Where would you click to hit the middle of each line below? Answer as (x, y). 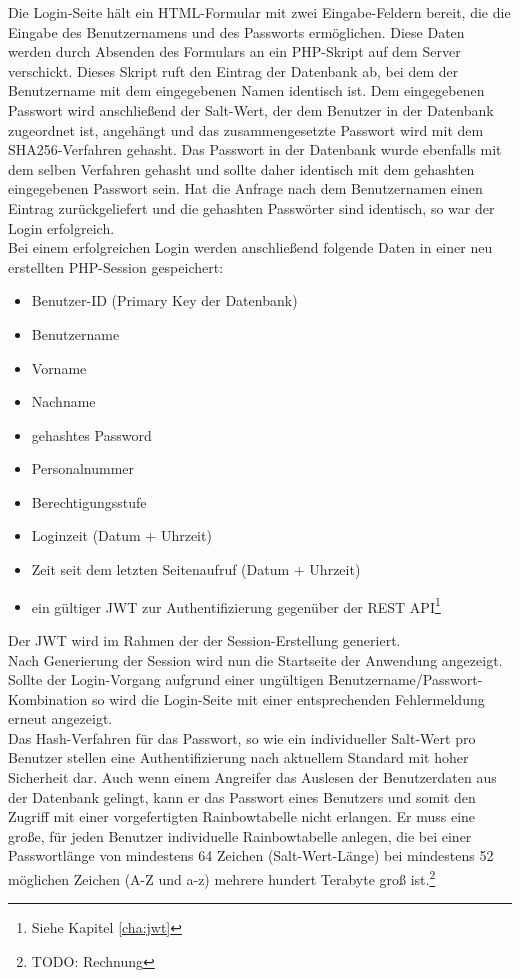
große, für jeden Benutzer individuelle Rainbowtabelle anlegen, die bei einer (240, 835)
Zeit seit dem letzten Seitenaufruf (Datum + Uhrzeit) (196, 569)
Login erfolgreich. (61, 227)
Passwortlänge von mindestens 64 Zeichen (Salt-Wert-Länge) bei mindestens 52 (251, 855)
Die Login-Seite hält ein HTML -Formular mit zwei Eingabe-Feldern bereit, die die (259, 12)
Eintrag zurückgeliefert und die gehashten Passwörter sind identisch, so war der (251, 207)
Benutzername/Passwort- (405, 679)
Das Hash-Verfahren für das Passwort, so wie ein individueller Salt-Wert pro (242, 737)
